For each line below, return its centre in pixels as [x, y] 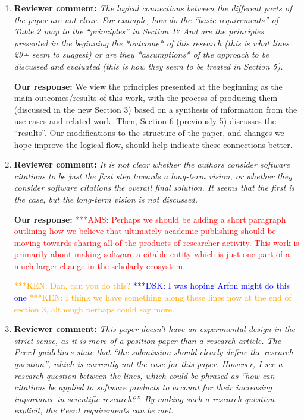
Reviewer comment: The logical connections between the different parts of [153, 8]
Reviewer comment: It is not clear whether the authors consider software [152, 164]
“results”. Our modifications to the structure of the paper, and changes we [149, 132]
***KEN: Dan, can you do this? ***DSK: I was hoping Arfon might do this [152, 285]
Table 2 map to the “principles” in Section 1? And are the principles [139, 31]
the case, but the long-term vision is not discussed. [106, 199]
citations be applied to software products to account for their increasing [143, 387]
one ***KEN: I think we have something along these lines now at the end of [153, 297]
